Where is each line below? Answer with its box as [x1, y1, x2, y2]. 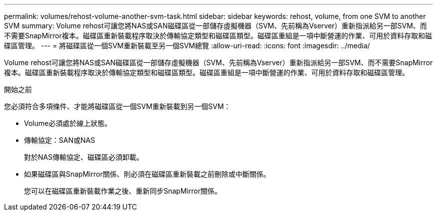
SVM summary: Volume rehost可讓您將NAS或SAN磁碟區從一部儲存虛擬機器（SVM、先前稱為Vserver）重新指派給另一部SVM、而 [4, 21, 427, 30]
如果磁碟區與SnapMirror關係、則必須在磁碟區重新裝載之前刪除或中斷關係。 [24, 170, 270, 178]
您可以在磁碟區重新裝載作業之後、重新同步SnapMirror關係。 [24, 187, 221, 195]
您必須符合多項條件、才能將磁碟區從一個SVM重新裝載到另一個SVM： [4, 102, 231, 110]
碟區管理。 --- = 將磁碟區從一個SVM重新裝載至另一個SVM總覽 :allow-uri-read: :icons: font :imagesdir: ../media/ [4, 41, 370, 50]
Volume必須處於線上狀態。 [24, 119, 112, 127]
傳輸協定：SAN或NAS [24, 136, 95, 144]
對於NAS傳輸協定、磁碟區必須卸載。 [24, 153, 144, 161]
